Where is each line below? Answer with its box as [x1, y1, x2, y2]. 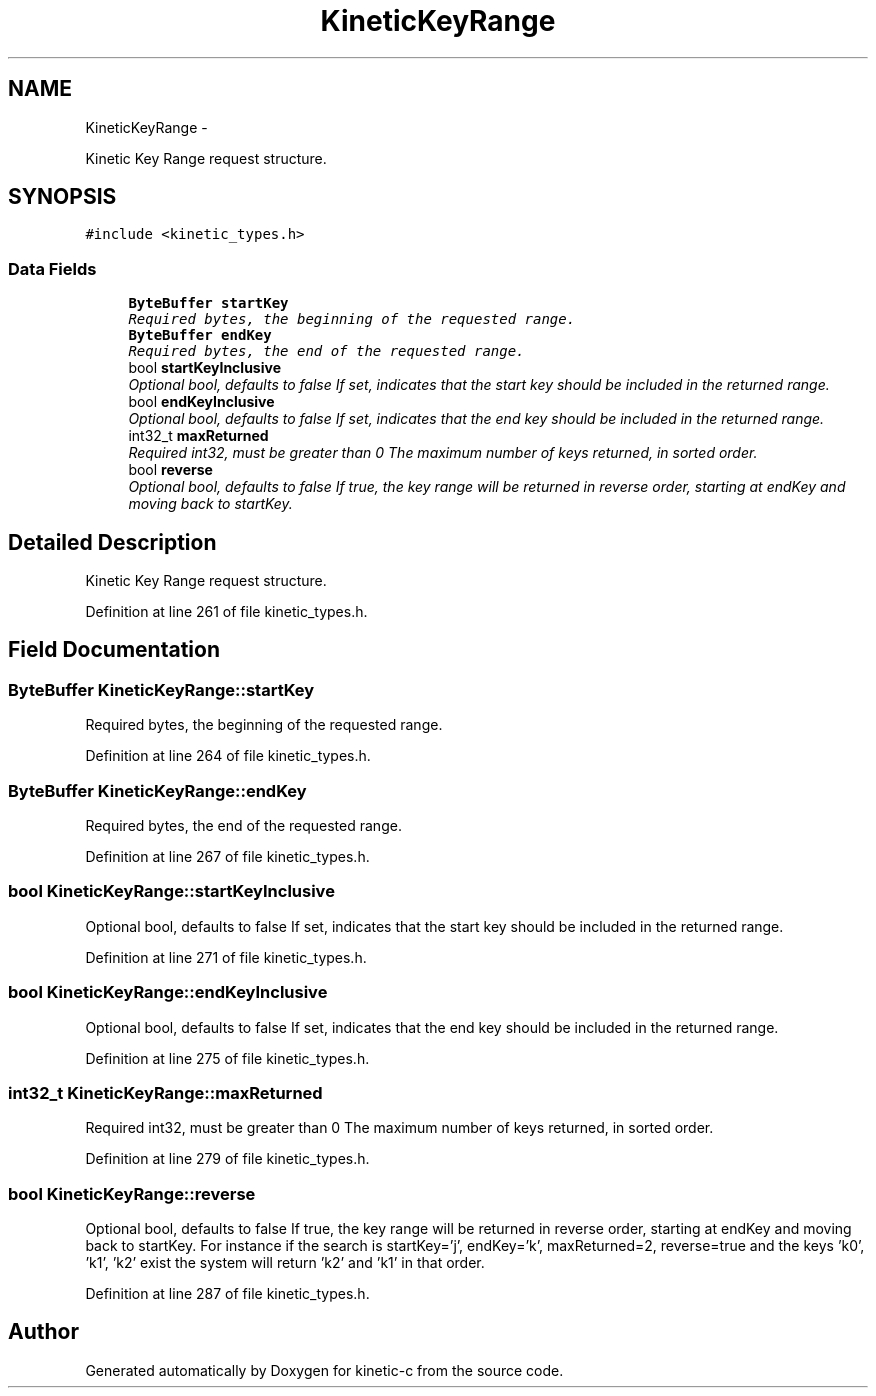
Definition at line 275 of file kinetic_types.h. [85, 1049, 370, 1067]
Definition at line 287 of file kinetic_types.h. [85, 1285, 370, 1302]
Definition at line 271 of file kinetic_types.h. [85, 948, 367, 966]
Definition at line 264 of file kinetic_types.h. [85, 747, 371, 765]
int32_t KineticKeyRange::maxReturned [8, 1082, 323, 1103]
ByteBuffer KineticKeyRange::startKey [8, 679, 315, 700]
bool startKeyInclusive [128, 359, 281, 377]
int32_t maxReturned [128, 427, 269, 445]
